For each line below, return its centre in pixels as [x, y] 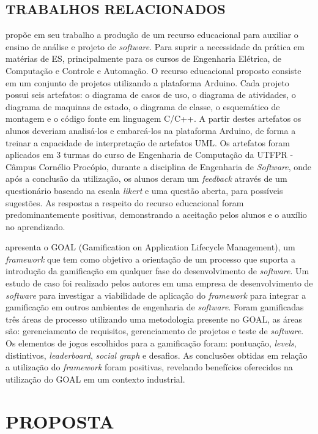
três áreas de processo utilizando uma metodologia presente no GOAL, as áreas [154, 319]
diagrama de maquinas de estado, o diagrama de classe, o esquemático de [143, 106]
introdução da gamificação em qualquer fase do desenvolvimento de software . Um [157, 271]
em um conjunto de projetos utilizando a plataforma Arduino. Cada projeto [147, 82]
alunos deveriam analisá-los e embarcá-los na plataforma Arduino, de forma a [151, 130]
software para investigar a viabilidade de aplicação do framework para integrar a [156, 295]
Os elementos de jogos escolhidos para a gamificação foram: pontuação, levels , [151, 343]
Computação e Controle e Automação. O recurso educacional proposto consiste [153, 70]
